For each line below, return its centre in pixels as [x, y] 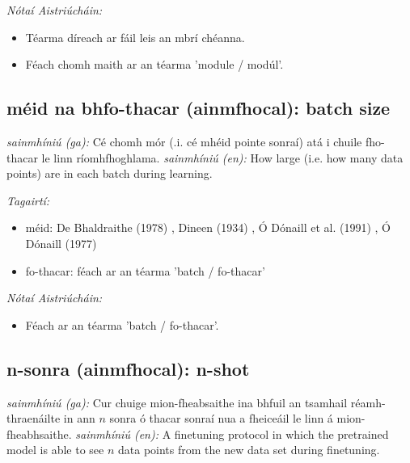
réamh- [368, 402]
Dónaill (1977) [61, 243]
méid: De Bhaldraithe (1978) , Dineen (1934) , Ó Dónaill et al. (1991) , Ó [208, 227]
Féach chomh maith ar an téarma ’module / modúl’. [154, 64]
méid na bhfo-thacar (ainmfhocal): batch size [199, 108]
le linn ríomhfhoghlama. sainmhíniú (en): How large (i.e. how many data [222, 157]
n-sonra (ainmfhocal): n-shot [128, 368]
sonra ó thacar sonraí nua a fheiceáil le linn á [221, 418]
